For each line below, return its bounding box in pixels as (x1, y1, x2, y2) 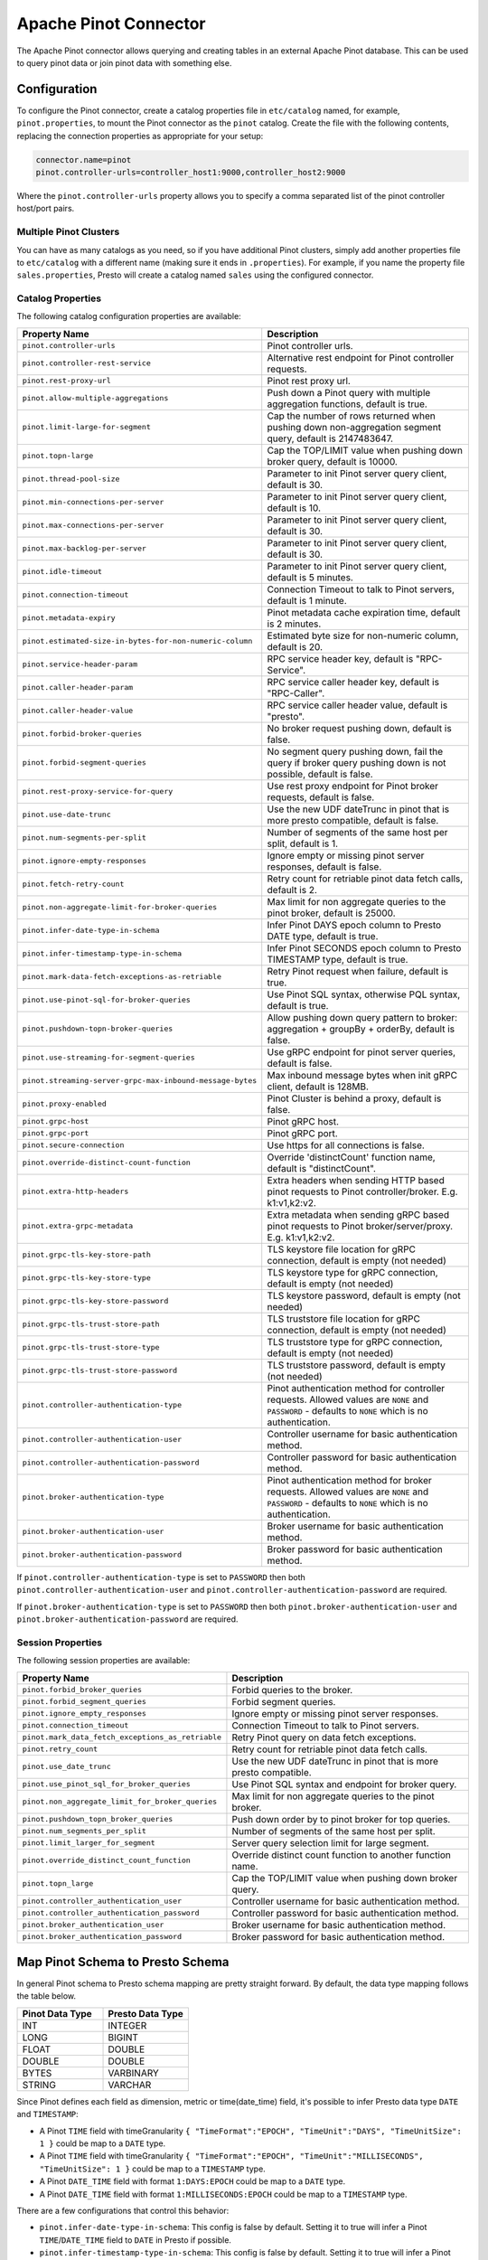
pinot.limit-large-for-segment (22, 422, 151, 432)
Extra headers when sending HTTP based (267, 1173, 445, 1186)
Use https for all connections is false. (267, 1139, 425, 1152)
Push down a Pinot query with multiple (267, 386, 431, 399)
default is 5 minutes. (267, 570, 354, 583)
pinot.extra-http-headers (22, 1187, 129, 1197)
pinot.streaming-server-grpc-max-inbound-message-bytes (22, 1076, 258, 1086)
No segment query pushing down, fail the (267, 745, 444, 758)
